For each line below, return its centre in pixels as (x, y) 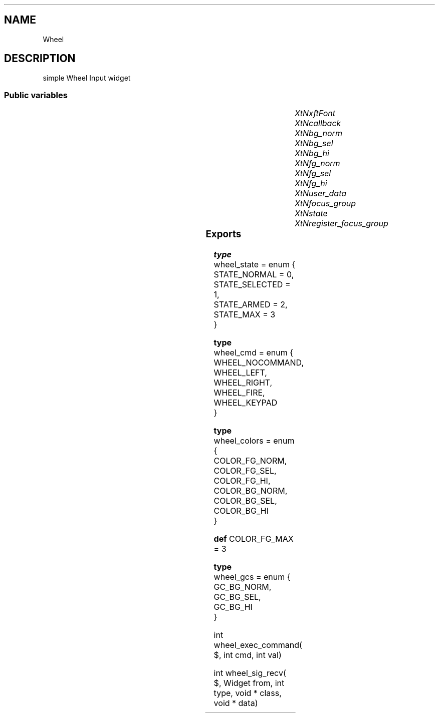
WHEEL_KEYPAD (246, 403)
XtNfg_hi (311, 184)
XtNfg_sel (313, 173)
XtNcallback (318, 123)
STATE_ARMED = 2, (251, 305)
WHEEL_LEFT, (240, 373)
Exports (224, 234)
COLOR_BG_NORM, (251, 491)
